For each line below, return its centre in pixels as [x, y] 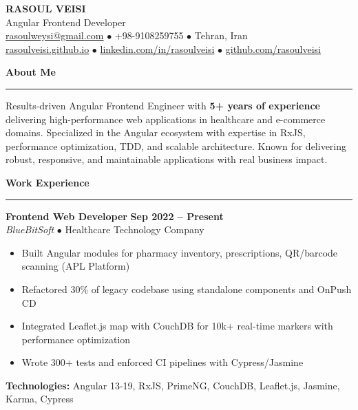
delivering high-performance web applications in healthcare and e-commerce [166, 119]
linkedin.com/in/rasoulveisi [157, 48]
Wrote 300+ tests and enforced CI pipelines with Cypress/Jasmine [162, 362]
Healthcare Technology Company [135, 229]
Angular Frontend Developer [66, 22]
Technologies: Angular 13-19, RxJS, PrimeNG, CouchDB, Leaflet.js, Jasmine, [173, 385]
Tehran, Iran [221, 35]
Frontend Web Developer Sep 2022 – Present [115, 216]
